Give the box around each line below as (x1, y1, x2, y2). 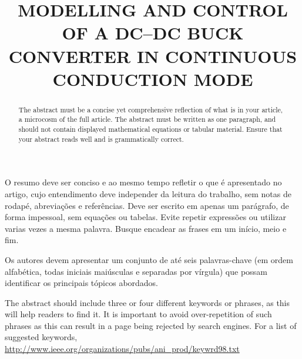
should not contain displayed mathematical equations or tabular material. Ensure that (18, 124, 283, 134)
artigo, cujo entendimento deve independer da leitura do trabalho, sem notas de (5, 187, 291, 200)
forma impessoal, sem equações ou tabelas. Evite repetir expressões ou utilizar (5, 211, 286, 223)
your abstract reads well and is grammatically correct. (18, 134, 184, 144)
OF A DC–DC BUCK (62, 21, 244, 45)
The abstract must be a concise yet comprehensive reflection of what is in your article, (18, 104, 283, 114)
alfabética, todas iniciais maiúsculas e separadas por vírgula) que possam (5, 265, 267, 277)
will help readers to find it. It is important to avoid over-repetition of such (5, 308, 272, 320)
